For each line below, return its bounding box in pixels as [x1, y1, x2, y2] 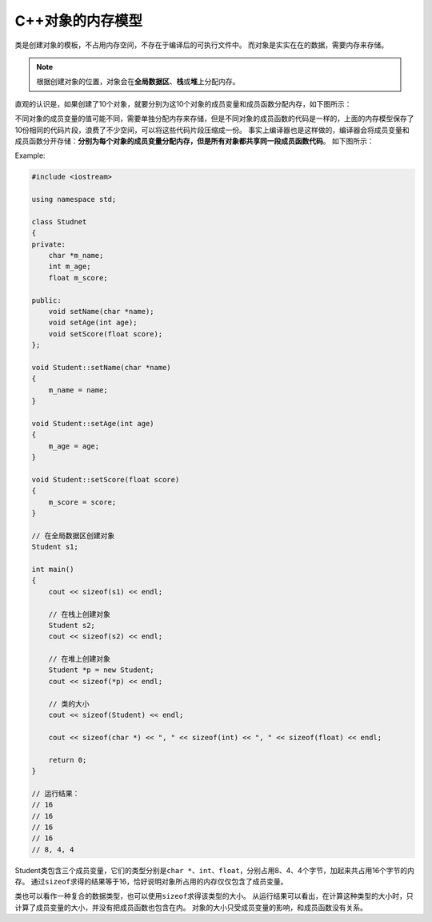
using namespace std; [31, 195, 117, 204]
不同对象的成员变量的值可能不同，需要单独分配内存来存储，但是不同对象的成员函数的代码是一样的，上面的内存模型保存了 [14, 114, 414, 123]
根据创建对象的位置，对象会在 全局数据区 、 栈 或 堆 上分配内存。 [36, 77, 240, 87]
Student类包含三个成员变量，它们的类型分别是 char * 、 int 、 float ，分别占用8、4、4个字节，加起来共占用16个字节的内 [14, 865, 415, 875]
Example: [14, 151, 46, 160]
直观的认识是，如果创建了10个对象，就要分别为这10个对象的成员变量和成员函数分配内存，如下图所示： [14, 99, 352, 108]
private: [31, 240, 66, 248]
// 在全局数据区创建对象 [31, 531, 115, 540]
